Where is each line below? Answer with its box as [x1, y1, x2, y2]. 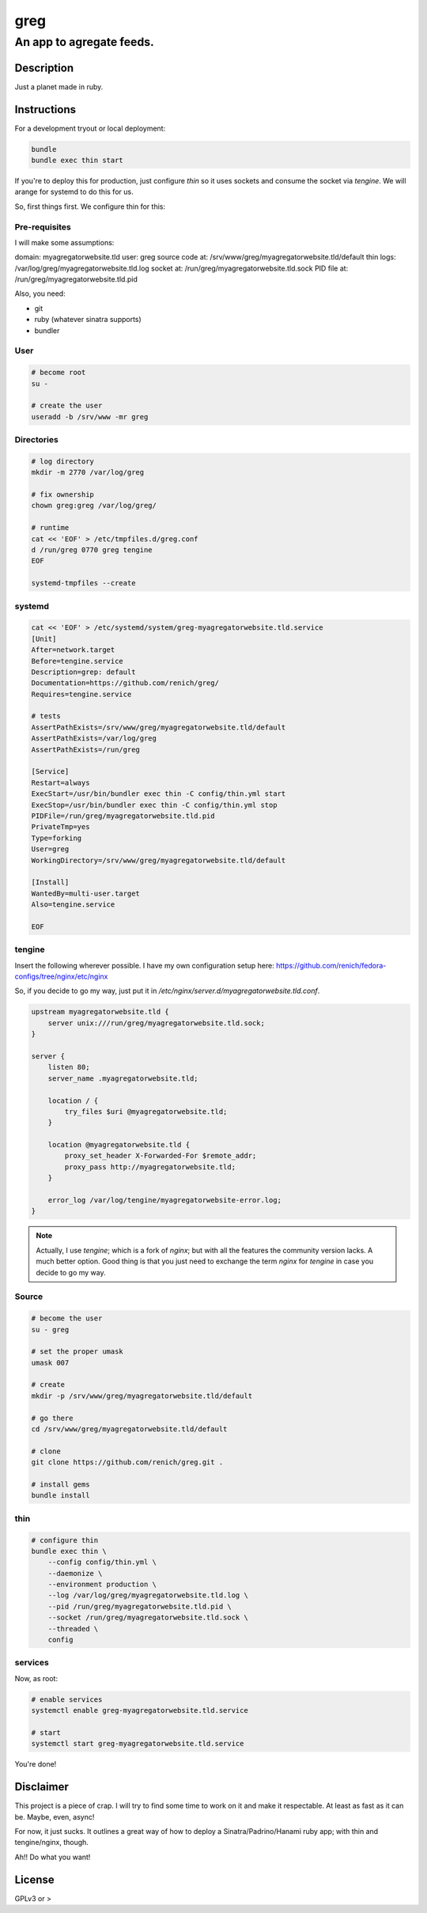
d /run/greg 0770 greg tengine [31, 546, 153, 555]
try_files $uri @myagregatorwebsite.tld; [64, 1107, 228, 1116]
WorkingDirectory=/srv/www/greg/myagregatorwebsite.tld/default [31, 855, 286, 865]
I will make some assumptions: [14, 237, 115, 247]
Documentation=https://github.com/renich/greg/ [31, 679, 219, 688]
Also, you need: [14, 289, 66, 298]
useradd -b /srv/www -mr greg [31, 412, 149, 421]
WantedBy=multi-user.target [31, 888, 140, 898]
